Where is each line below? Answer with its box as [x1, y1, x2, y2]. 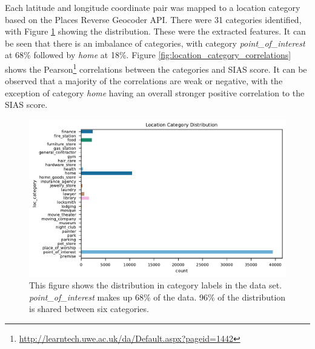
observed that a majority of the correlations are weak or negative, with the [5, 75, 283, 87]
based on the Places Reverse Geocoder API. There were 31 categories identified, [5, 13, 302, 25]
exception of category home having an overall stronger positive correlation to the [5, 86, 305, 99]
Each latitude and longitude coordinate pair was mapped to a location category [5, 1, 300, 13]
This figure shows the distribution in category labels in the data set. [29, 279, 282, 291]
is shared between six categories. [29, 302, 149, 315]
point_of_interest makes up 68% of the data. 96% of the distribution [29, 290, 286, 303]
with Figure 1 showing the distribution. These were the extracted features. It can [5, 25, 306, 38]
